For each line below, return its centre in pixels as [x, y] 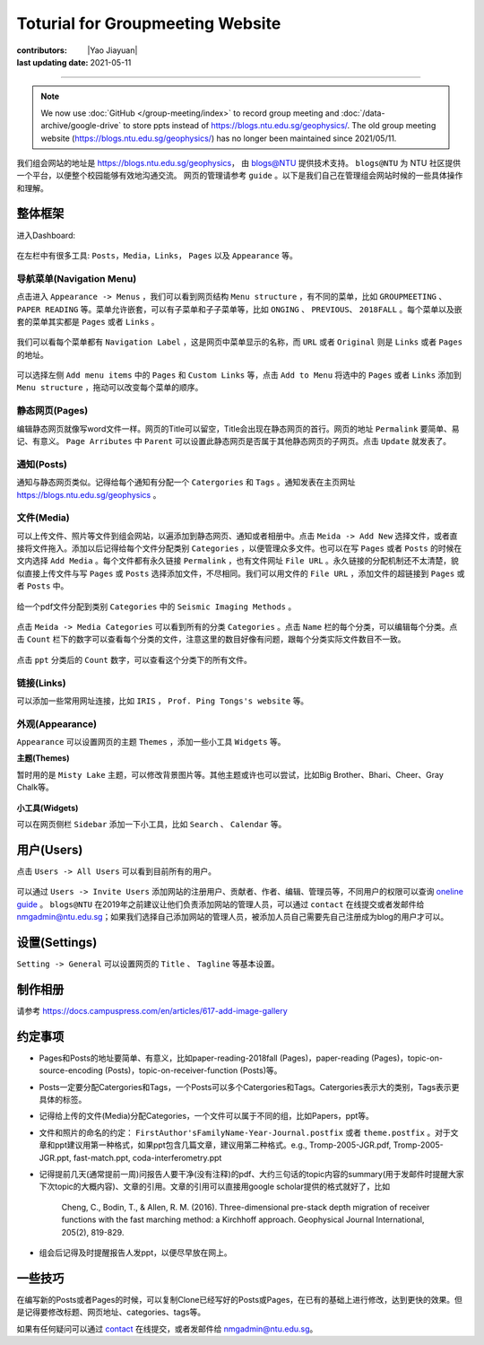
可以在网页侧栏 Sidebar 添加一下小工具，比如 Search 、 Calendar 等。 [151, 825]
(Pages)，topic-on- [407, 1058]
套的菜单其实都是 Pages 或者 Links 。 [88, 321]
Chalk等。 [35, 787]
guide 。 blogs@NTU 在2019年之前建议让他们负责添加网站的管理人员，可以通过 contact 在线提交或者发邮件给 [220, 904]
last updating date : [52, 62]
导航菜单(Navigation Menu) [77, 278]
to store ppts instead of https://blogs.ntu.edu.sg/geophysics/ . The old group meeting [279, 126]
